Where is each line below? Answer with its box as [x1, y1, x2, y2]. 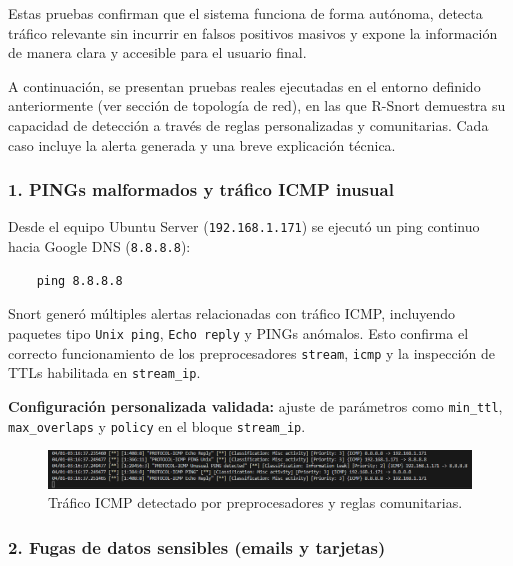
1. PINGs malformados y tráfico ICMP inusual [8, 177, 394, 202]
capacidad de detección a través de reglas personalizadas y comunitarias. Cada [8, 114, 489, 135]
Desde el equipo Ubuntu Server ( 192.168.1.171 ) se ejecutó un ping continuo [8, 216, 480, 237]
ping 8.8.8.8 [36, 273, 123, 288]
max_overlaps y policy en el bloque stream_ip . [8, 415, 306, 436]
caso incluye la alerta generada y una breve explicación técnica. [8, 134, 396, 155]
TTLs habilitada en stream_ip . [8, 362, 201, 383]
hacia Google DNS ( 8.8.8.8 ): [8, 236, 191, 257]
